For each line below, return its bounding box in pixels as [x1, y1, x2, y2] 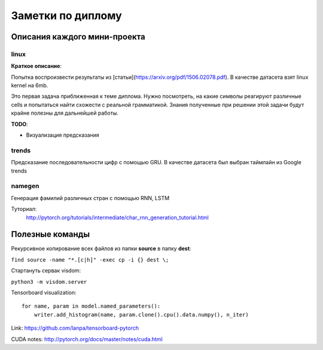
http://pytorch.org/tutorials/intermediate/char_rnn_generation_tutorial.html [26, 214, 209, 221]
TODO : [11, 120, 28, 128]
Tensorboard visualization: [11, 288, 77, 296]
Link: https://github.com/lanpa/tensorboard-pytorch [11, 324, 139, 331]
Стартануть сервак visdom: [11, 267, 81, 274]
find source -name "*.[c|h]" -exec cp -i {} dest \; [11, 256, 169, 263]
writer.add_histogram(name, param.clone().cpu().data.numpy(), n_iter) [33, 311, 249, 318]
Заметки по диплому [11, 9, 122, 22]
